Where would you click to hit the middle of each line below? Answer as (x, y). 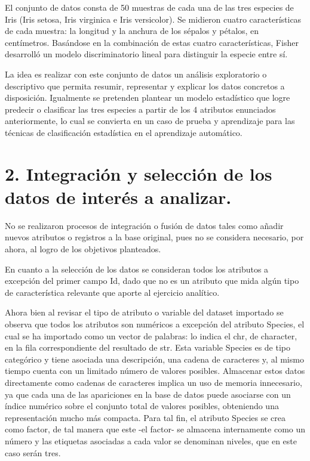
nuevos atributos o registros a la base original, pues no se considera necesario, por (154, 237)
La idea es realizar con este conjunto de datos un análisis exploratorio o (136, 74)
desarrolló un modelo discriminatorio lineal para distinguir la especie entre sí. (146, 54)
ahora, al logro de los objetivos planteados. (83, 249)
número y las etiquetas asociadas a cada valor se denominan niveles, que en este (151, 440)
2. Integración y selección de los (139, 173)
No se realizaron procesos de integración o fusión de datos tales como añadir (144, 225)
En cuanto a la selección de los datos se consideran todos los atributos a (137, 269)
